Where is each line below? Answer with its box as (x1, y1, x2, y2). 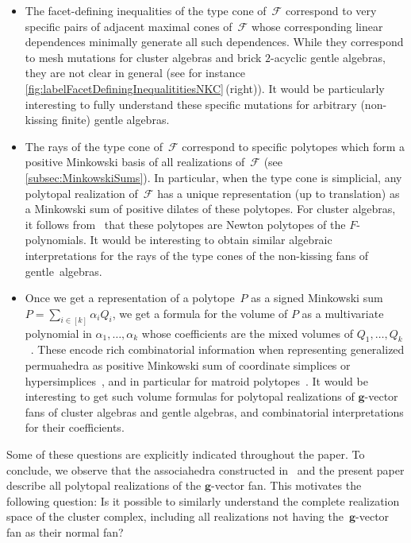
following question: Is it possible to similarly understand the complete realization (6, 492, 400, 509)
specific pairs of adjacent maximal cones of (25, 17, 232, 34)
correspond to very (285, 2, 377, 18)
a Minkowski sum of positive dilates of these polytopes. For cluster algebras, (25, 200, 396, 217)
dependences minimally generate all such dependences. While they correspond (25, 33, 404, 50)
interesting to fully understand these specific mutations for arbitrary (25, 95, 357, 112)
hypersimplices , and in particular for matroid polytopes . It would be (25, 372, 368, 389)
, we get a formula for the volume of (112, 304, 288, 321)
